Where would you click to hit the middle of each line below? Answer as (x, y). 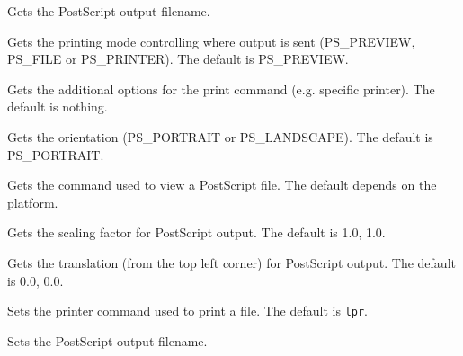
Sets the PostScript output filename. (107, 340)
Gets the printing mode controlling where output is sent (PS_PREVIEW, (211, 41)
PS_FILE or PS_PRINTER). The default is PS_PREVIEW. (178, 59)
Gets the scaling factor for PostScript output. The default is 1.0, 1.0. (196, 232)
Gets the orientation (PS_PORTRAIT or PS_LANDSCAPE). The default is (220, 136)
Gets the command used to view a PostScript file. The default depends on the (222, 185)
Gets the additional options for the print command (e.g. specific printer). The (221, 89)
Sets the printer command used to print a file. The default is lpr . (188, 311)
